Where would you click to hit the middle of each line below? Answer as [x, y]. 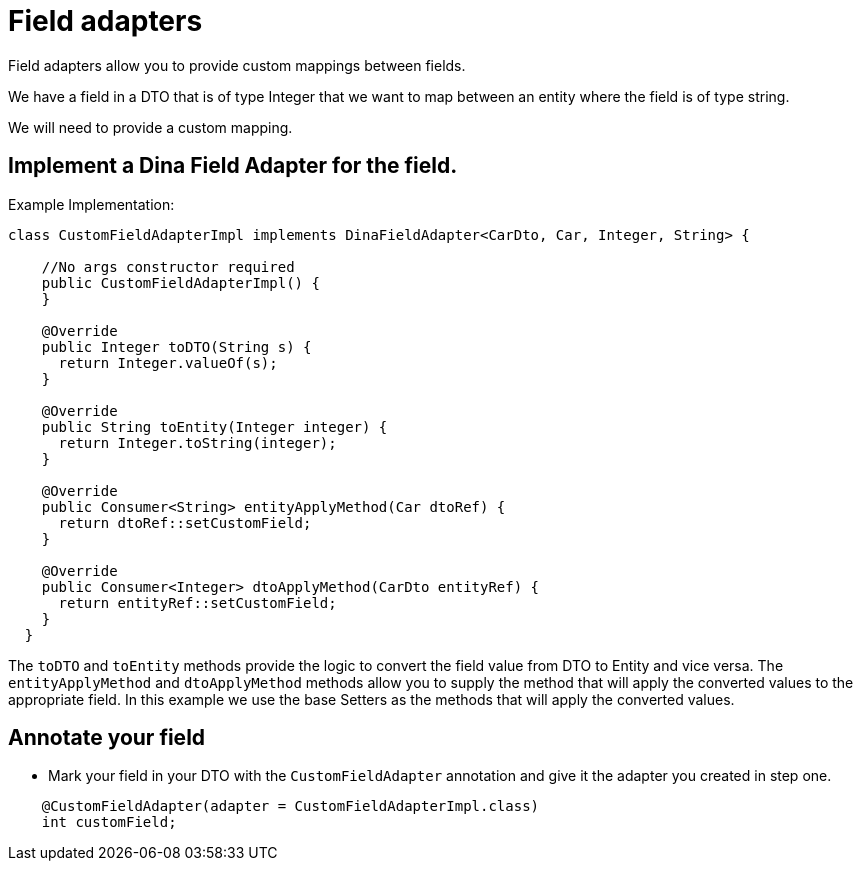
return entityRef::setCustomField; [197, 602]
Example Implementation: [91, 204]
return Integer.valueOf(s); [168, 362]
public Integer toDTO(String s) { [176, 346]
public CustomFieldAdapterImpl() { [180, 282]
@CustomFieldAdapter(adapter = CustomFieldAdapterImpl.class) [290, 806]
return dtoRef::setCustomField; [185, 522]
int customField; [109, 822]
